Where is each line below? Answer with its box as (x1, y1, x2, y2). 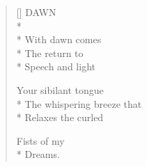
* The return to (16, 45, 84, 60)
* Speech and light (16, 59, 95, 74)
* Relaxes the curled (16, 110, 104, 125)
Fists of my (16, 133, 65, 148)
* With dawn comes (16, 32, 102, 47)
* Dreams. (16, 147, 60, 161)
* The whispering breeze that (16, 96, 142, 111)
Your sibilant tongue (16, 82, 104, 97)
